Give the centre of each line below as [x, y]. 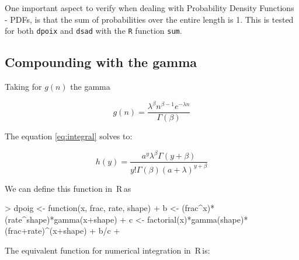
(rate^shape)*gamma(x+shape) [61, 219]
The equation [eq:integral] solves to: [69, 136]
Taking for [23, 87]
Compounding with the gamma [101, 62]
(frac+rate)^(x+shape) [46, 231]
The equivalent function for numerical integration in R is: [107, 250]
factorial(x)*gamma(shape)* [198, 219]
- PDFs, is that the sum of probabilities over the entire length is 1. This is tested [149, 19]
